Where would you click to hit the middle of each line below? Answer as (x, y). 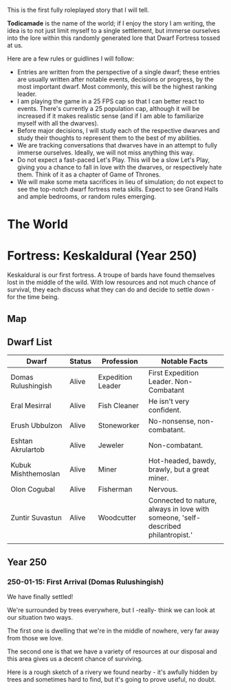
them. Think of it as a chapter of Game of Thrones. (89, 174)
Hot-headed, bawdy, (182, 461)
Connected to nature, (183, 500)
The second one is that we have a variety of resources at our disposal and (112, 651)
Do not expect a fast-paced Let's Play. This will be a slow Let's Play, (113, 160)
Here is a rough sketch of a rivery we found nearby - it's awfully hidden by (112, 672)
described (165, 527)
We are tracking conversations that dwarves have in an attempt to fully (117, 145)
